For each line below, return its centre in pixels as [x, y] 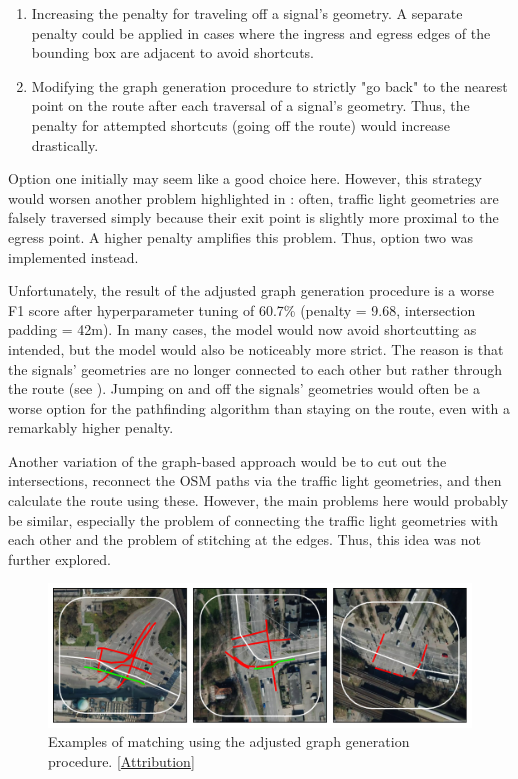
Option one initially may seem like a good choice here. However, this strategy [245, 178]
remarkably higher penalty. [91, 427]
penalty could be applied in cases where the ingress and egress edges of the [261, 32]
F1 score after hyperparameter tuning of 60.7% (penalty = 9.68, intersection [242, 309]
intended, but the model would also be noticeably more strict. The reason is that [256, 348]
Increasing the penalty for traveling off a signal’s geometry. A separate [247, 13]
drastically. [65, 144]
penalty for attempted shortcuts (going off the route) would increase [240, 124]
